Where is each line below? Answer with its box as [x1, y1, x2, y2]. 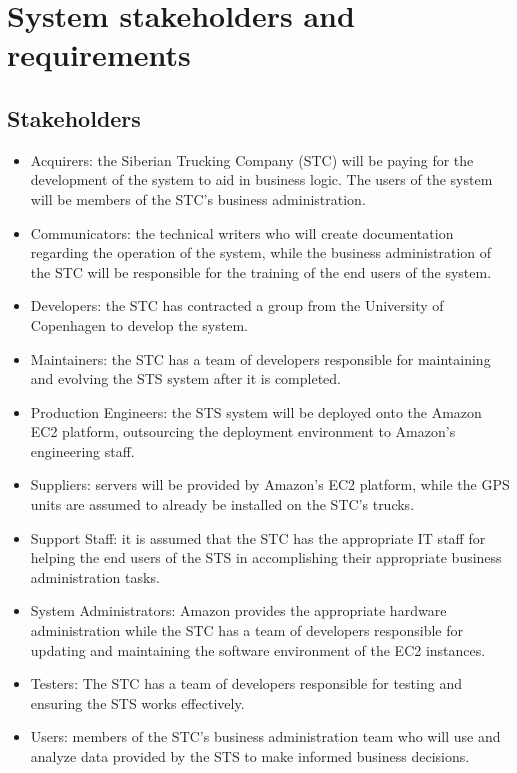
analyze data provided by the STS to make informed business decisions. [30, 746, 470, 767]
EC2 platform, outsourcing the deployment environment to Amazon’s [30, 421, 456, 442]
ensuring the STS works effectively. [30, 692, 245, 713]
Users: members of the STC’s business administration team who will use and [30, 726, 501, 747]
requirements [7, 34, 191, 75]
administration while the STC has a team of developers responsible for [30, 620, 464, 641]
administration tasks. [30, 566, 160, 587]
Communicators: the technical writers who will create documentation [30, 222, 454, 243]
